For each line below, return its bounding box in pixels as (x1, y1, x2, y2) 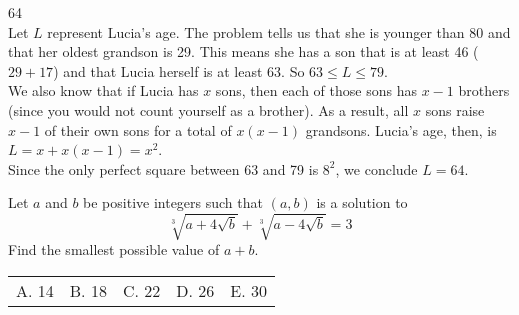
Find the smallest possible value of (8, 239, 220, 260)
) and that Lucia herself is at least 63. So (53, 60, 305, 81)
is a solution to (316, 192, 408, 213)
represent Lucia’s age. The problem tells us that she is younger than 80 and (47, 21, 511, 42)
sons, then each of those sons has (215, 80, 417, 101)
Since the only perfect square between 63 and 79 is (8, 158, 319, 179)
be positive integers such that (83, 192, 263, 213)
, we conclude (335, 158, 418, 179)
